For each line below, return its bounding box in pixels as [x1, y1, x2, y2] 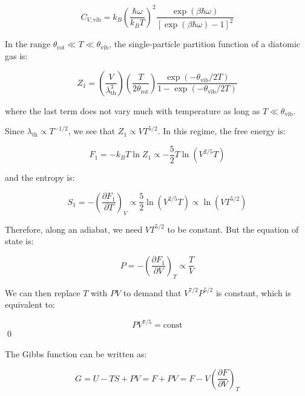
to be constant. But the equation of [167, 222, 299, 235]
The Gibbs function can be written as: [5, 347, 147, 360]
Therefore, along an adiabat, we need [5, 222, 143, 235]
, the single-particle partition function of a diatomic [109, 37, 301, 50]
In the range [5, 37, 51, 50]
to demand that [123, 286, 182, 299]
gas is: [5, 50, 28, 62]
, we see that [68, 125, 116, 137]
